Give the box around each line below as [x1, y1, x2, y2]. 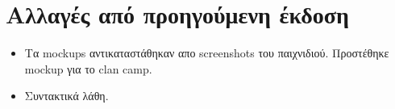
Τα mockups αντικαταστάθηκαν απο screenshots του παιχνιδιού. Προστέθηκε [24, 44, 389, 61]
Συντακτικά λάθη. [24, 87, 109, 104]
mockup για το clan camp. [24, 60, 152, 77]
